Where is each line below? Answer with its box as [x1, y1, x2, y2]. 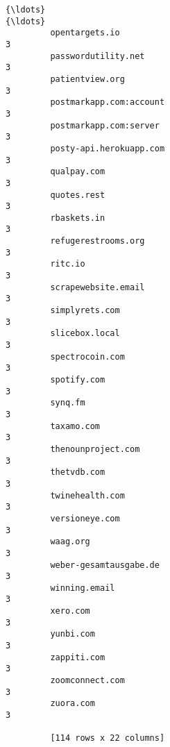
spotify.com [50, 375, 105, 385]
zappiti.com [50, 652, 105, 662]
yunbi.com [50, 629, 95, 639]
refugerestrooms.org [50, 236, 145, 246]
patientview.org [50, 74, 125, 84]
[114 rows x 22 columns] [50, 733, 165, 744]
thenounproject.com [50, 444, 140, 454]
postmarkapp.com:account [50, 97, 165, 108]
